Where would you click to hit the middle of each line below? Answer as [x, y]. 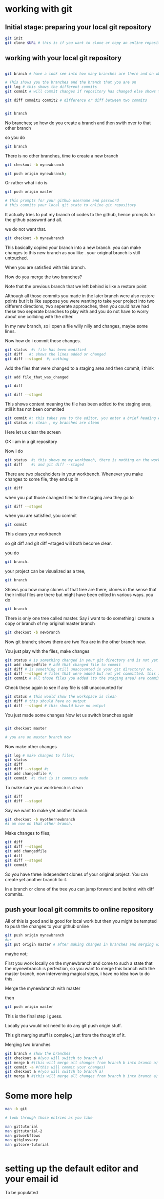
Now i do [14, 451]
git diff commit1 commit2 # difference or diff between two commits [76, 100]
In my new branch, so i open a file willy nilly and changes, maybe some [76, 326]
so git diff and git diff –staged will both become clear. [59, 543]
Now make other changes [31, 746]
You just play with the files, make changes [47, 651]
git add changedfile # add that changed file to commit [63, 665]
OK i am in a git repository [31, 442]
